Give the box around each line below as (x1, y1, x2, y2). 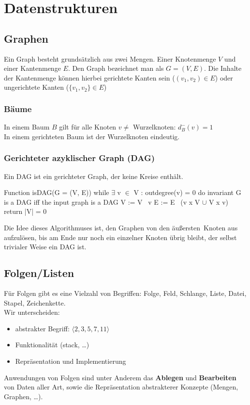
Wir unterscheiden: (4, 307, 60, 317)
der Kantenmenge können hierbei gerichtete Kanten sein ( (4, 72, 175, 82)
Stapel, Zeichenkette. (4, 297, 66, 308)
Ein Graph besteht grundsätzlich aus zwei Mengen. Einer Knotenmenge (4, 53, 216, 64)
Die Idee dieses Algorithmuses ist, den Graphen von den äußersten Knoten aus (4, 222, 238, 232)
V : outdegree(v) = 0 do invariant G (133, 187, 241, 197)
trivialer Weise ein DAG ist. (4, 242, 87, 252)
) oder (215, 72, 233, 82)
